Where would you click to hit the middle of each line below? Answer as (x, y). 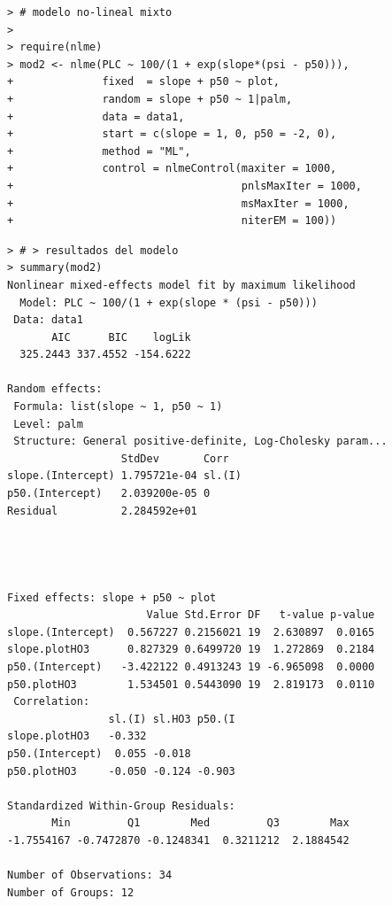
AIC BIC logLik (121, 337)
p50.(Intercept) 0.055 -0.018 (99, 753)
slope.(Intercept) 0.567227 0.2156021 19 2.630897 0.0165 (191, 632)
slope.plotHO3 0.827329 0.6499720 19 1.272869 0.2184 (191, 650)
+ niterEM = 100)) (172, 221)
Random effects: (55, 389)
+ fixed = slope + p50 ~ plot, (143, 82)
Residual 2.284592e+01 (102, 511)
